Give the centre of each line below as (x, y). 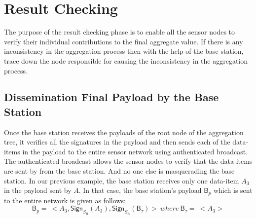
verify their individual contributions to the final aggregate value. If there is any (124, 41)
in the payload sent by (38, 190)
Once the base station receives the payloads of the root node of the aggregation (124, 132)
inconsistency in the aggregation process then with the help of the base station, (124, 51)
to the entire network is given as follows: (65, 200)
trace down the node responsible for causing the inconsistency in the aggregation (126, 60)
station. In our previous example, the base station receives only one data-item (122, 180)
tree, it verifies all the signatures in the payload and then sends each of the (117, 142)
